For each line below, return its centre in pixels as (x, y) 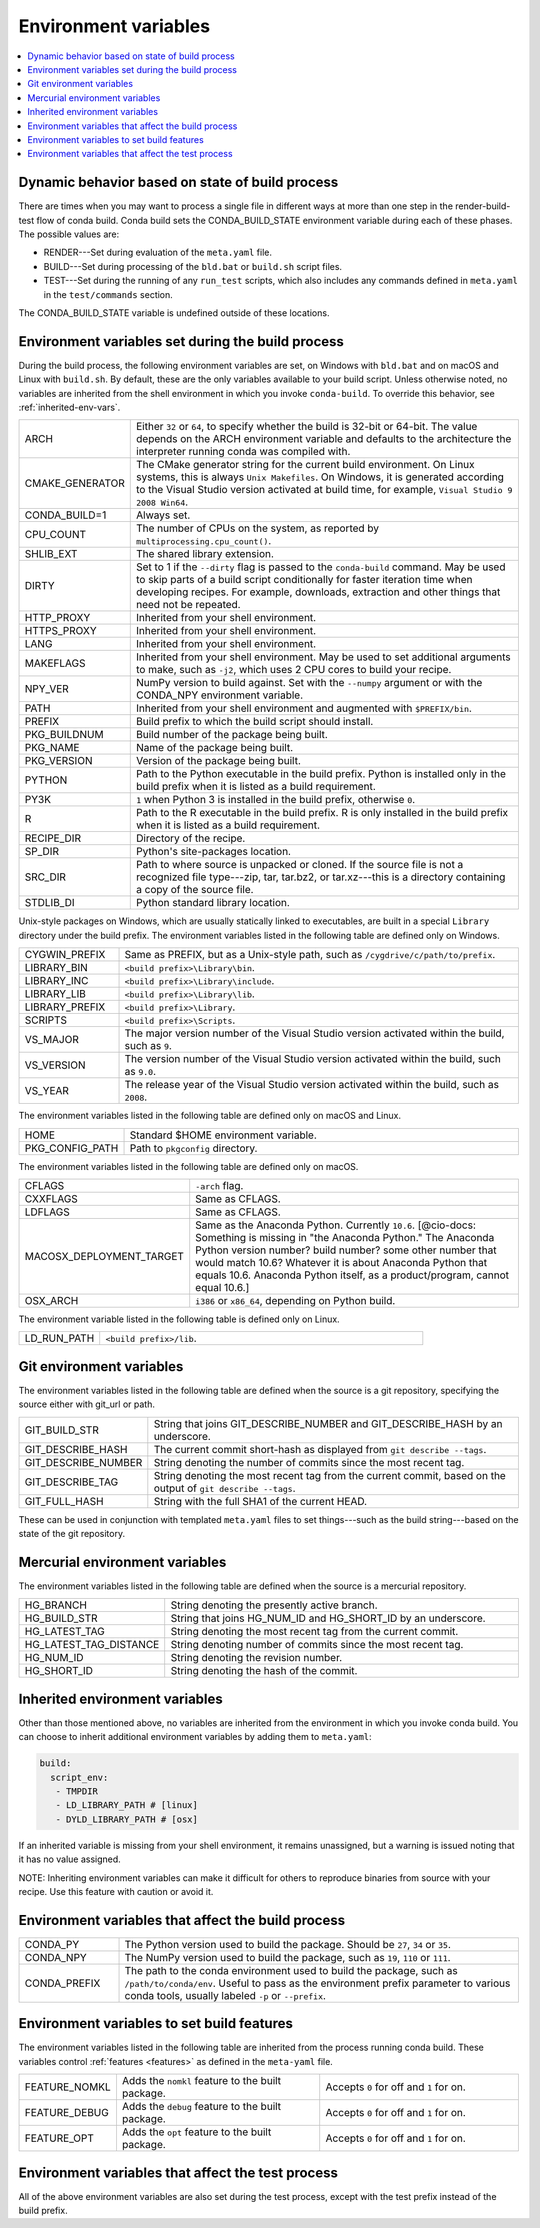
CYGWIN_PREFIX (65, 955)
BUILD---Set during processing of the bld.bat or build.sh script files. (193, 266)
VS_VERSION (55, 1065)
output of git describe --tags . (224, 1488)
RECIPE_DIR (53, 838)
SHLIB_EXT (51, 554)
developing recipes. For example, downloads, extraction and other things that (318, 592)
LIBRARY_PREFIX (65, 1007)
